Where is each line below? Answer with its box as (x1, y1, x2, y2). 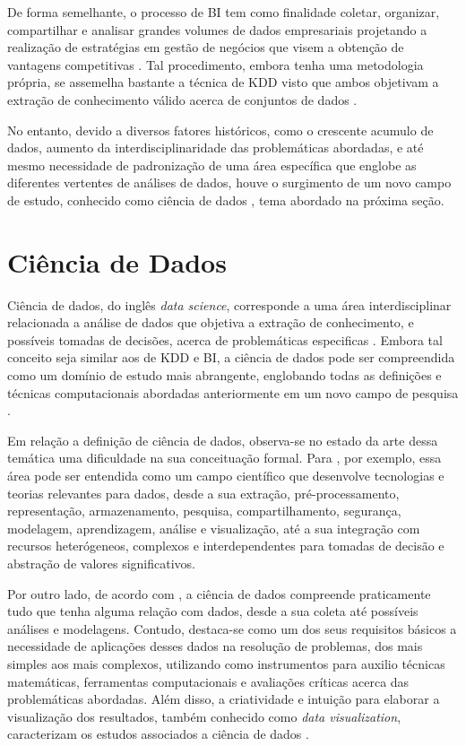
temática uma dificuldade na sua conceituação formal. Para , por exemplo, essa (7, 448, 442, 467)
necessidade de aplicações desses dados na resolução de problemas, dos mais (7, 637, 423, 655)
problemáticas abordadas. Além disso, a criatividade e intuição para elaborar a (7, 690, 440, 708)
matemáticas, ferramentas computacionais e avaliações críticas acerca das (7, 672, 410, 690)
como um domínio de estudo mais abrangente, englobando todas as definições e (7, 366, 442, 385)
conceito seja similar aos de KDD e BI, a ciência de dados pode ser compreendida (7, 348, 455, 367)
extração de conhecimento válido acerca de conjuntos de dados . (7, 90, 358, 108)
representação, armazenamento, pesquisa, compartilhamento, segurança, (7, 501, 401, 520)
